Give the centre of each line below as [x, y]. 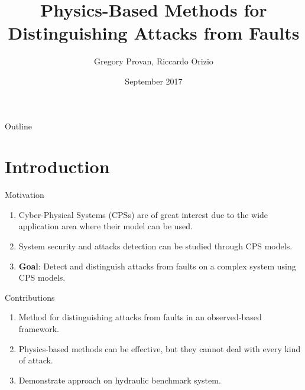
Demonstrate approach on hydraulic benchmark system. [120, 380]
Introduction [57, 166]
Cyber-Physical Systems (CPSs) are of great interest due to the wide [143, 214]
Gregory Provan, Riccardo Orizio [154, 61]
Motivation [25, 195]
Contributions [30, 297]
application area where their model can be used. [106, 226]
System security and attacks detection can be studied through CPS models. [155, 246]
